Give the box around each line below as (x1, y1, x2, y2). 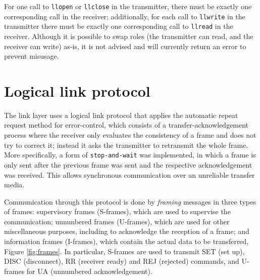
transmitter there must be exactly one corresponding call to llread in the (4, 21, 233, 31)
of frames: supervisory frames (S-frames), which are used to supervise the (4, 206, 231, 217)
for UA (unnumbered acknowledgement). (26, 265, 152, 276)
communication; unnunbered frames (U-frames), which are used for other (4, 216, 230, 226)
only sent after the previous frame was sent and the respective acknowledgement (4, 159, 252, 170)
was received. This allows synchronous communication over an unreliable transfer (4, 169, 255, 180)
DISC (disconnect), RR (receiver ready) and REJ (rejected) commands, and (4, 256, 239, 266)
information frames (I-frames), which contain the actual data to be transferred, (4, 236, 249, 247)
